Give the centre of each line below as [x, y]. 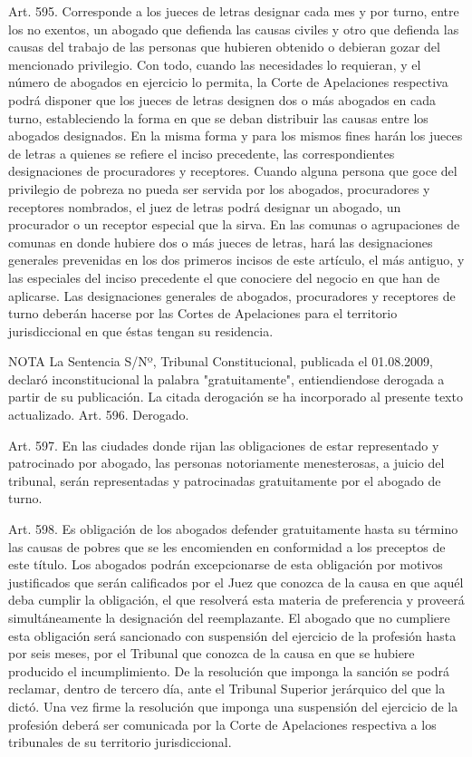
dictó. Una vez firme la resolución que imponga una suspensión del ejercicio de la [233, 706]
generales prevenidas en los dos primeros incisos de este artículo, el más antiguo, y [236, 260]
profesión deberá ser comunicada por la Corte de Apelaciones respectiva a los [222, 724]
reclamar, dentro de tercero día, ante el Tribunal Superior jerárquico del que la [227, 689]
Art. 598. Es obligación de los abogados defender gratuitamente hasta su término [233, 529]
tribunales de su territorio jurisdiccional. [120, 742]
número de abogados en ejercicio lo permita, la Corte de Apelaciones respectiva [228, 82]
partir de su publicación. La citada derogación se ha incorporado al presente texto [236, 397]
